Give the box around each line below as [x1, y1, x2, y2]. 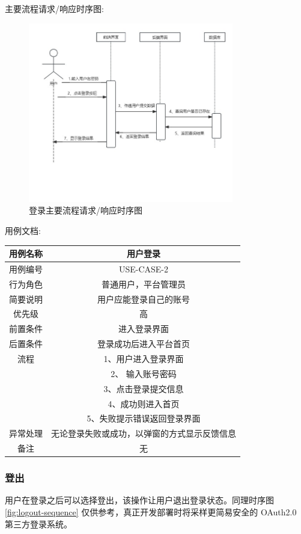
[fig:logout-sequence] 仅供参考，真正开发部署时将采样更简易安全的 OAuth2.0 [5, 505, 297, 518]
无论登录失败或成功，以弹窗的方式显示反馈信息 [51, 427, 236, 440]
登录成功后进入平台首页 [97, 337, 190, 350]
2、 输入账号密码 [111, 367, 177, 379]
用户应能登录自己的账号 [97, 292, 190, 305]
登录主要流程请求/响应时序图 [29, 204, 142, 216]
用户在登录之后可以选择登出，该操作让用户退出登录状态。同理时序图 [5, 494, 274, 506]
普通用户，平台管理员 [102, 277, 186, 290]
